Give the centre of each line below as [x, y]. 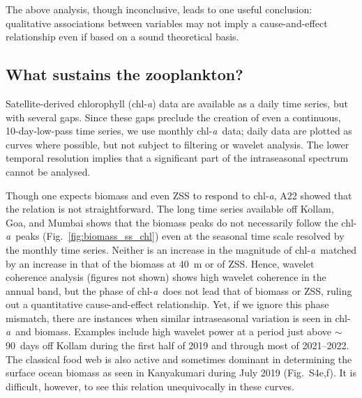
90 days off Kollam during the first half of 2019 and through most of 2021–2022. [178, 345]
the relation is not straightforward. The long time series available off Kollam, [170, 209]
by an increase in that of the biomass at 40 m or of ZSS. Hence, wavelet [160, 263]
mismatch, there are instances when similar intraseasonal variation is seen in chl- [178, 317]
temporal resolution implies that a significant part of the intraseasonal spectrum [177, 158]
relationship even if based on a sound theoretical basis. [122, 37]
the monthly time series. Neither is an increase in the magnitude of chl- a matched [181, 249]
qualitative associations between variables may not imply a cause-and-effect [167, 23]
